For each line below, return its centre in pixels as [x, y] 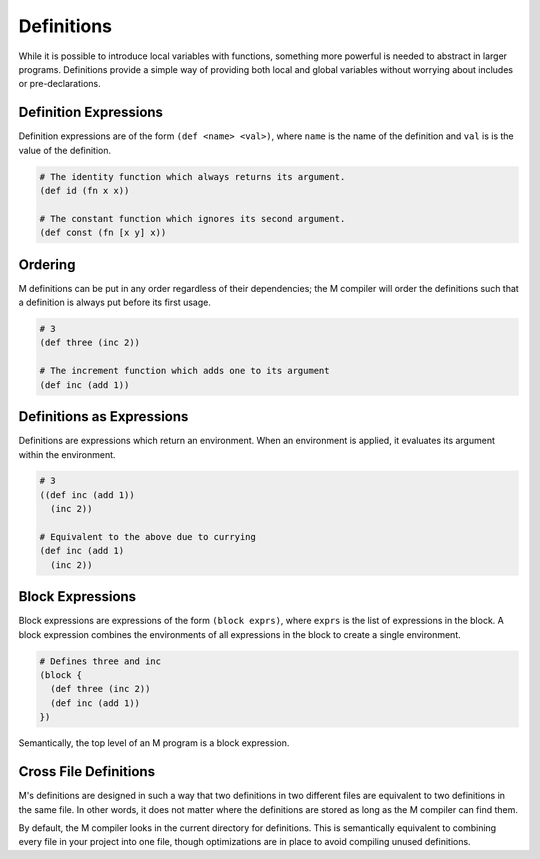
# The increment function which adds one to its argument [184, 371]
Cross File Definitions [86, 771]
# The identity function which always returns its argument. [192, 176]
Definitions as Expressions [103, 416]
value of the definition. [65, 150]
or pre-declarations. [59, 84]
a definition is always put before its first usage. [115, 302]
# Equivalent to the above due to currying [148, 537]
